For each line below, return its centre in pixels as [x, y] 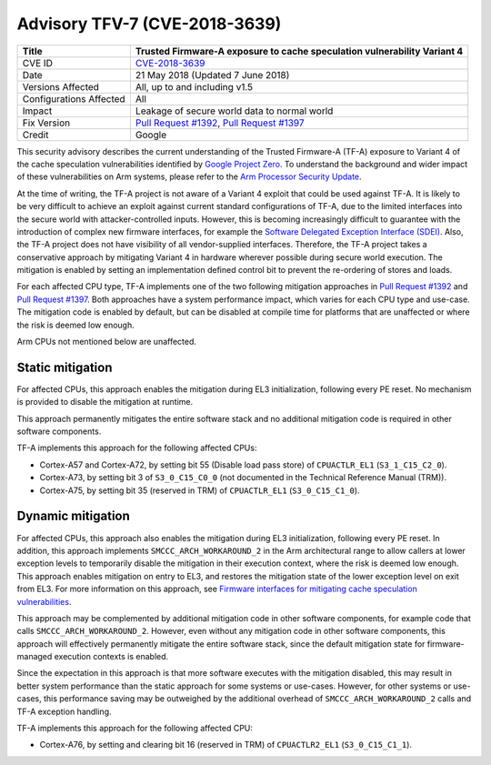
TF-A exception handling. [65, 711]
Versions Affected [61, 86]
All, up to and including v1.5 [194, 86]
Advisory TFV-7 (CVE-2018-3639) [149, 24]
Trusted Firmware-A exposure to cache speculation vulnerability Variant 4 [299, 51]
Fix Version [46, 123]
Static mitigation [65, 367]
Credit [35, 135]
